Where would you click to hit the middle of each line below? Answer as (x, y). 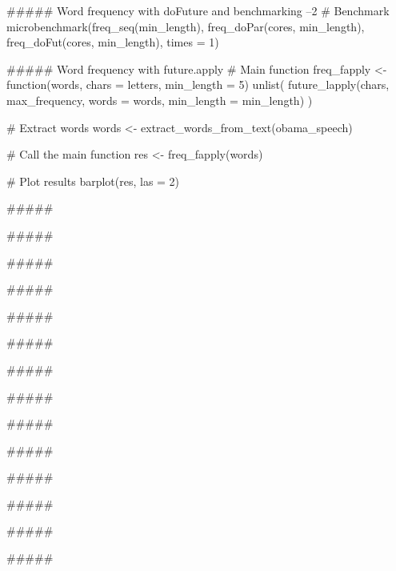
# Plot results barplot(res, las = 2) (93, 181)
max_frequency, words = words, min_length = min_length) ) (160, 100)
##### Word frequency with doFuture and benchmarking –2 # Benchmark (198, 10)
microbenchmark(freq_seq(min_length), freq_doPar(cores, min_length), (186, 26)
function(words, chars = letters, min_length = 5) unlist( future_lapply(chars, (198, 84)
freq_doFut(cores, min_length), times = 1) (113, 42)
